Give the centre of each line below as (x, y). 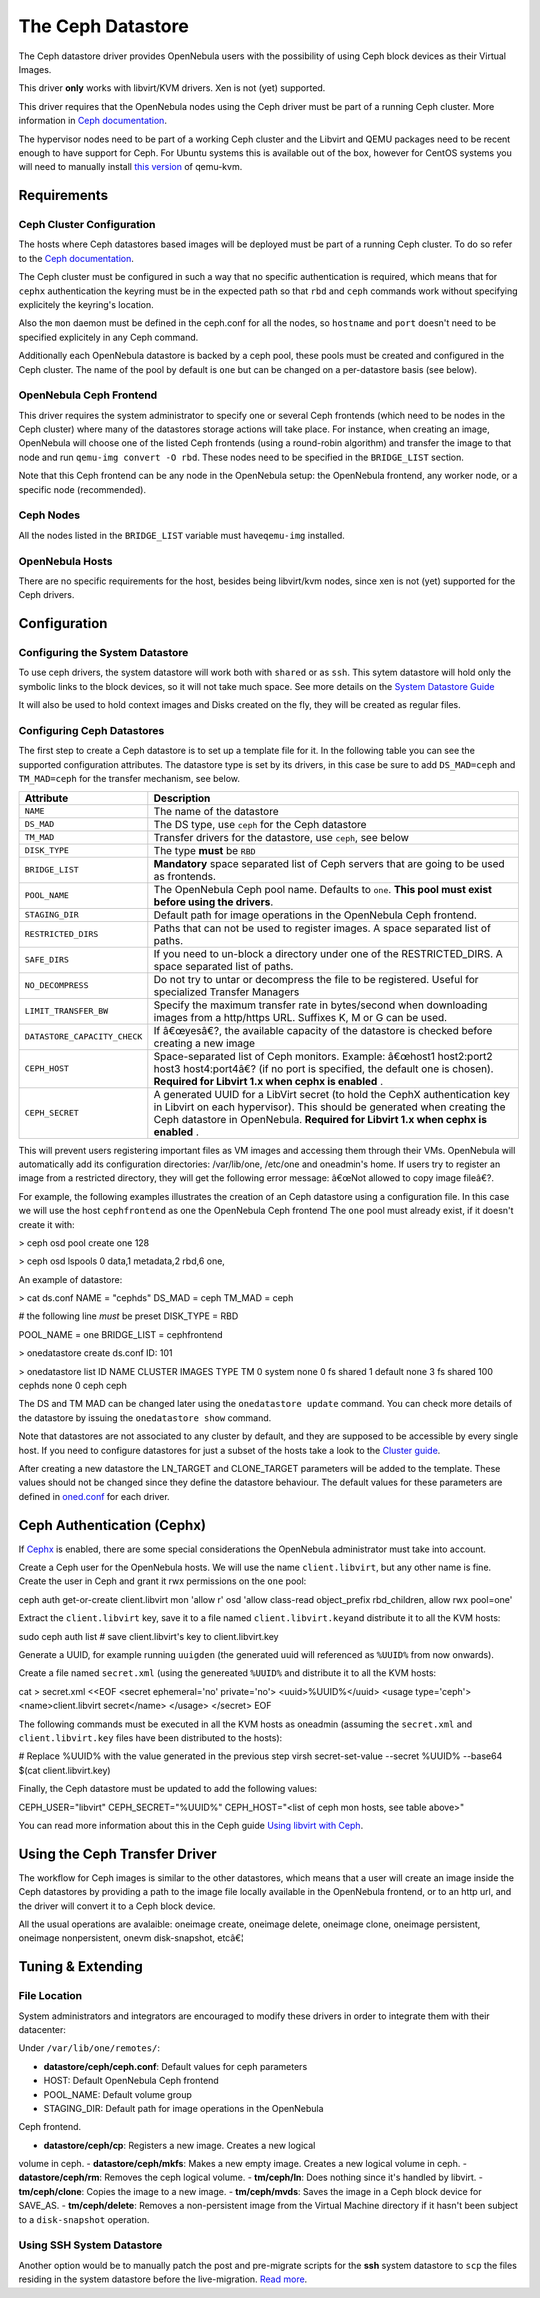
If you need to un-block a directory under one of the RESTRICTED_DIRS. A (328, 953)
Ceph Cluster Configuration (87, 225)
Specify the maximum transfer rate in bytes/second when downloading (320, 1005)
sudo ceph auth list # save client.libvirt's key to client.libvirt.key (148, 1636)
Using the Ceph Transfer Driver (117, 1853)
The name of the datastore (216, 811)
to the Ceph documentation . (76, 258)
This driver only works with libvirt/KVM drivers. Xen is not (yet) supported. (172, 88)
